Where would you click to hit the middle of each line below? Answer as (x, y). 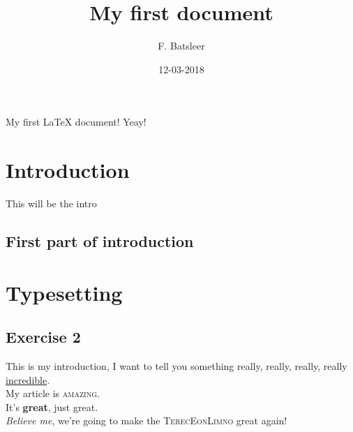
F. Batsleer (181, 46)
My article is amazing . (53, 393)
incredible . (28, 379)
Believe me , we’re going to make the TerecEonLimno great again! (147, 420)
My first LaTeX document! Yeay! (76, 122)
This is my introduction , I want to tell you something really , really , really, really (176, 365)
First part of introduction (100, 241)
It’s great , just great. (52, 407)
